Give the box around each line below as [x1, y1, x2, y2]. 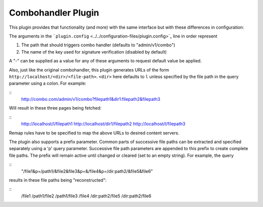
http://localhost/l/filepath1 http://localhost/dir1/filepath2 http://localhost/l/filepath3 [21, 121, 186, 127]
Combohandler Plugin [9, 7, 99, 18]
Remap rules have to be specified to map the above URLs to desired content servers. [9, 130, 180, 136]
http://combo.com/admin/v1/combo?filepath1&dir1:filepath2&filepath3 [21, 96, 161, 102]
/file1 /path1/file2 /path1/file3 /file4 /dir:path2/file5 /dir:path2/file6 [21, 193, 151, 199]
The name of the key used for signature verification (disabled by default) [21, 49, 167, 55]
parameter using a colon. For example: [9, 80, 87, 86]
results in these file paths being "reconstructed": [9, 177, 107, 183]
